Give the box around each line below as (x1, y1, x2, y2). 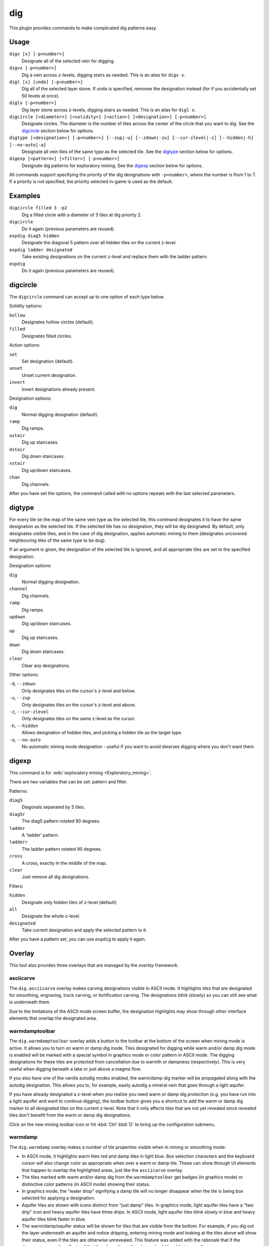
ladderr (9, 839, 28, 845)
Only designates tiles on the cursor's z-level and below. (21, 688, 135, 694)
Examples (9, 192, 41, 200)
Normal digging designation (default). (21, 411, 99, 417)
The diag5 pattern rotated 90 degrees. (21, 818, 101, 824)
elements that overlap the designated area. (9, 1015, 97, 1021)
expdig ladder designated (9, 247, 73, 253)
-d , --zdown (9, 681, 36, 687)
